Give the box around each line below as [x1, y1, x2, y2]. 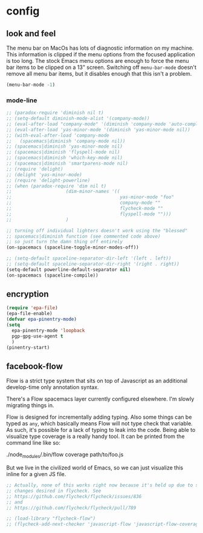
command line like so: [6, 439, 60, 446]
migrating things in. [6, 402, 54, 409]
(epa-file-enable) [6, 310, 53, 317]
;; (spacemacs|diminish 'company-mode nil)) [6, 138, 126, 144]
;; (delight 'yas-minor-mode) [6, 171, 83, 178]
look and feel [6, 28, 56, 39]
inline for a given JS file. [6, 471, 66, 478]
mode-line [6, 96, 37, 104]
